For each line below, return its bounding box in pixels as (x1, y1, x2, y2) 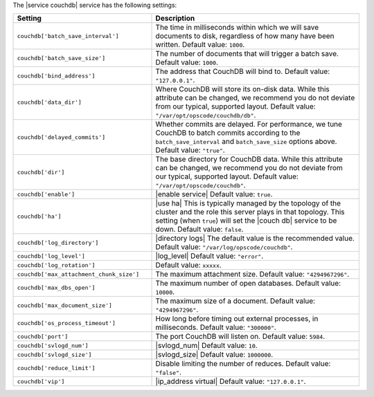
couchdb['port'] (17, 333, 69, 340)
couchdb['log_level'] (17, 252, 86, 259)
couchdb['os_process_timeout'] (17, 319, 116, 326)
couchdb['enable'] (17, 190, 75, 198)
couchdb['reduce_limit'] (17, 364, 96, 371)
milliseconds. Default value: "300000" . (155, 322, 276, 332)
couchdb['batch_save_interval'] (17, 32, 119, 39)
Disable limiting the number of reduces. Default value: (155, 359, 331, 369)
